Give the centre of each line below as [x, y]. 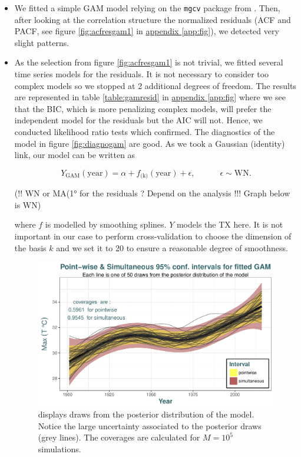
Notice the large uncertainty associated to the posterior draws [150, 425]
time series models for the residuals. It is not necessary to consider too [142, 74]
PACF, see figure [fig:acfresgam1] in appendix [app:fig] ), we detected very [147, 31]
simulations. [59, 449]
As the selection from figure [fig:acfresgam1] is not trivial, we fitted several [149, 62]
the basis [30, 247]
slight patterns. [42, 42]
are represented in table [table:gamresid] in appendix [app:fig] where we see [150, 97]
